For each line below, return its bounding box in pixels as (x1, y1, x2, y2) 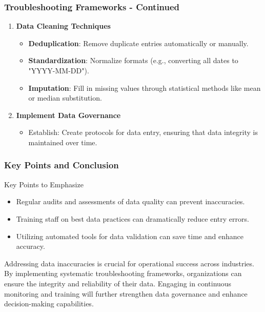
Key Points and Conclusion (4, 159, 119, 171)
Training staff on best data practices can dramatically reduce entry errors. (16, 213, 249, 224)
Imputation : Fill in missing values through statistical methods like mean (28, 82, 261, 93)
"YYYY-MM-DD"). (28, 65, 89, 75)
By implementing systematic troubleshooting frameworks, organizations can (4, 268, 242, 279)
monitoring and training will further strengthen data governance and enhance (4, 288, 248, 299)
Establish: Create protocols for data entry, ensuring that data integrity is (28, 127, 258, 138)
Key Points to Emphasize (4, 179, 84, 189)
